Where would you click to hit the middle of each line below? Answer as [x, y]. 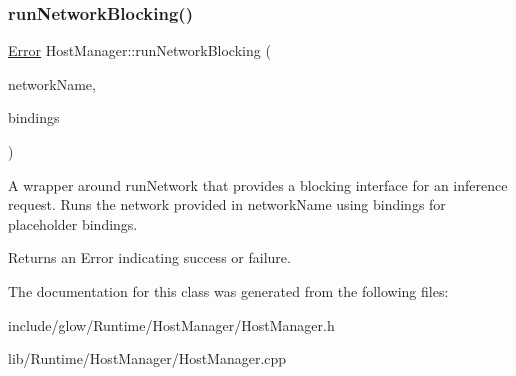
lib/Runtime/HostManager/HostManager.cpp [147, 358]
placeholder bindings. [73, 223]
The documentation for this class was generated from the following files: [228, 290]
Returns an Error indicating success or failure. [149, 257]
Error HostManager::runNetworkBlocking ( [139, 50]
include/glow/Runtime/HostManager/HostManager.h [171, 324]
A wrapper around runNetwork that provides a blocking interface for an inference [258, 184]
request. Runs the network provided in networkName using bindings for [227, 204]
